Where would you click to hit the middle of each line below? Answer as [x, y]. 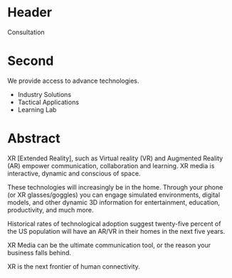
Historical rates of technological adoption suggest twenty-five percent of [114, 223]
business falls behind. [39, 252]
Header [30, 12]
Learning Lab [37, 109]
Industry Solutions [44, 94]
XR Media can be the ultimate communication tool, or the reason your [109, 245]
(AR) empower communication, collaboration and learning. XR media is [111, 165]
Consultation [26, 32]
